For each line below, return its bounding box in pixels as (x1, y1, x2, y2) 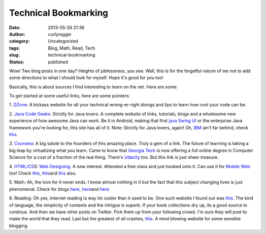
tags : (9, 45, 20, 51)
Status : (9, 59, 25, 65)
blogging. (9, 223, 29, 229)
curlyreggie (48, 31, 71, 37)
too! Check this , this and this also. (9, 170, 77, 176)
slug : (9, 52, 20, 58)
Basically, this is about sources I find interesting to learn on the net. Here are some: (9, 84, 178, 89)
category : (9, 38, 30, 44)
